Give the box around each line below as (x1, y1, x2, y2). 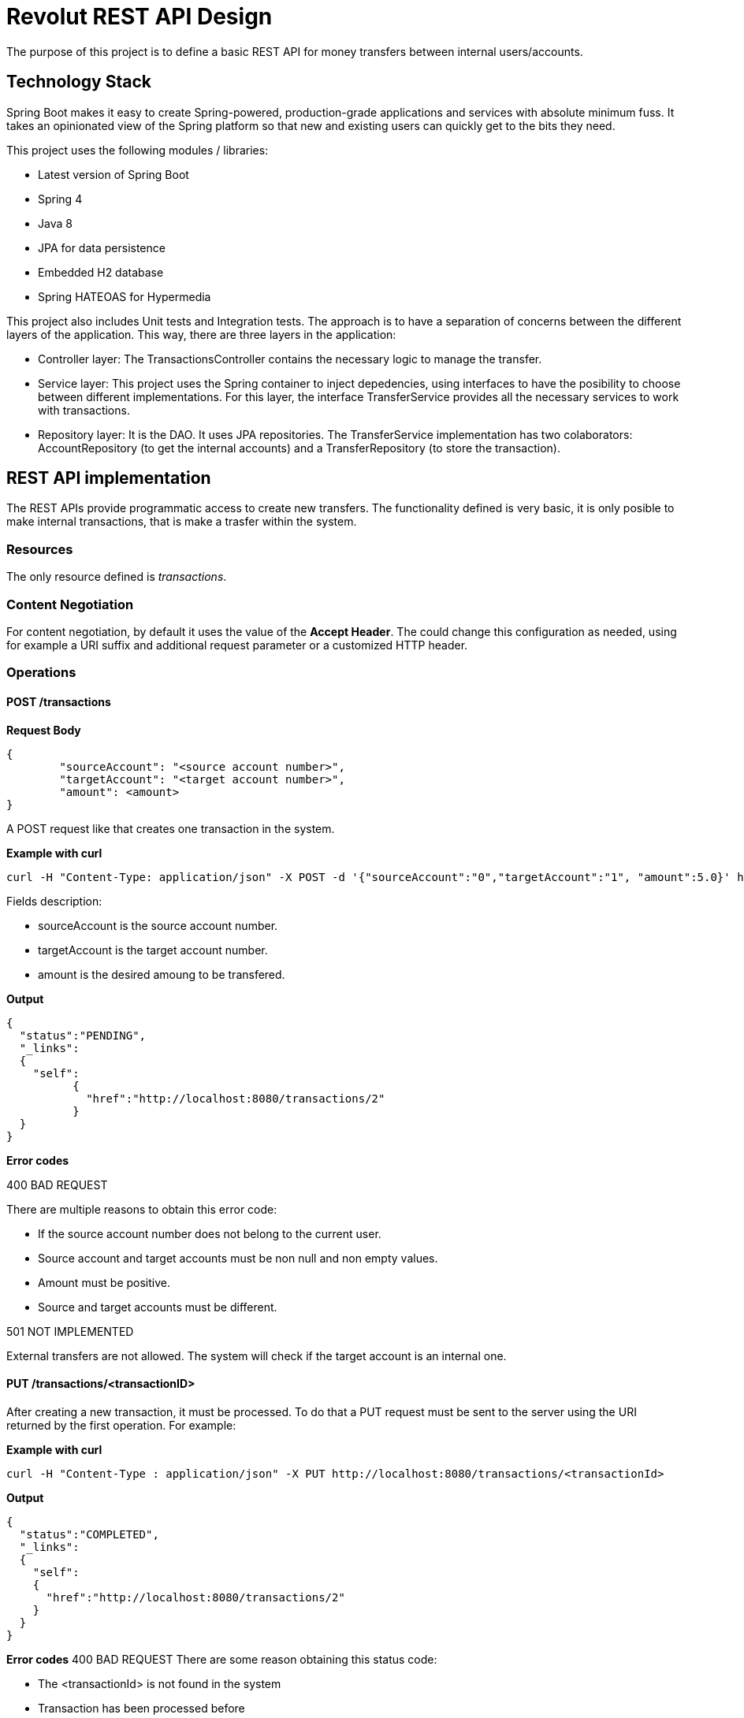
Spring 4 (38, 192, 83, 206)
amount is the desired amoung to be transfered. (38, 967, 285, 981)
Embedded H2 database (38, 265, 164, 279)
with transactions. (38, 403, 130, 417)
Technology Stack (6, 72, 151, 92)
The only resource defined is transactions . (6, 570, 227, 584)
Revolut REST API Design (6, 3, 273, 30)
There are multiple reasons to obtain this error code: (6, 1202, 277, 1216)
